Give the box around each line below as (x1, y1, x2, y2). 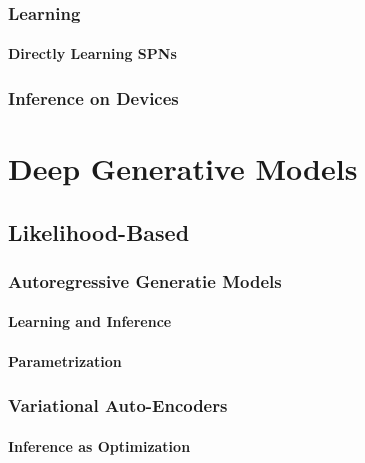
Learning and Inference (8, 311, 172, 332)
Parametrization (8, 350, 122, 371)
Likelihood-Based (8, 216, 190, 247)
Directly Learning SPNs (8, 43, 177, 64)
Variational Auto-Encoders (8, 393, 228, 418)
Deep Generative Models (8, 148, 358, 189)
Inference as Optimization (8, 435, 191, 456)
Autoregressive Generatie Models (8, 268, 282, 293)
